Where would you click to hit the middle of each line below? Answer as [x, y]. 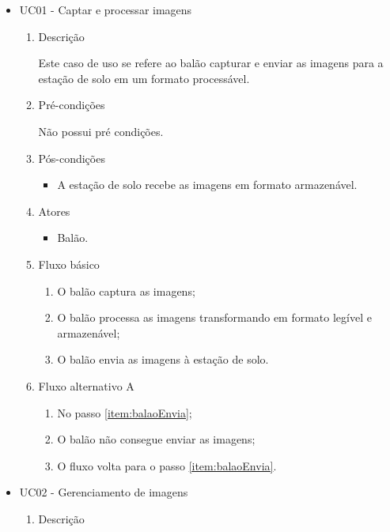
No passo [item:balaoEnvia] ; [125, 412]
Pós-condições [72, 158]
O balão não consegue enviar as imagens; [156, 439]
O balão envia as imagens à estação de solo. [163, 359]
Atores [54, 211]
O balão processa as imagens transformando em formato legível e [214, 317]
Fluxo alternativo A [86, 385]
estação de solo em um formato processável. [144, 78]
